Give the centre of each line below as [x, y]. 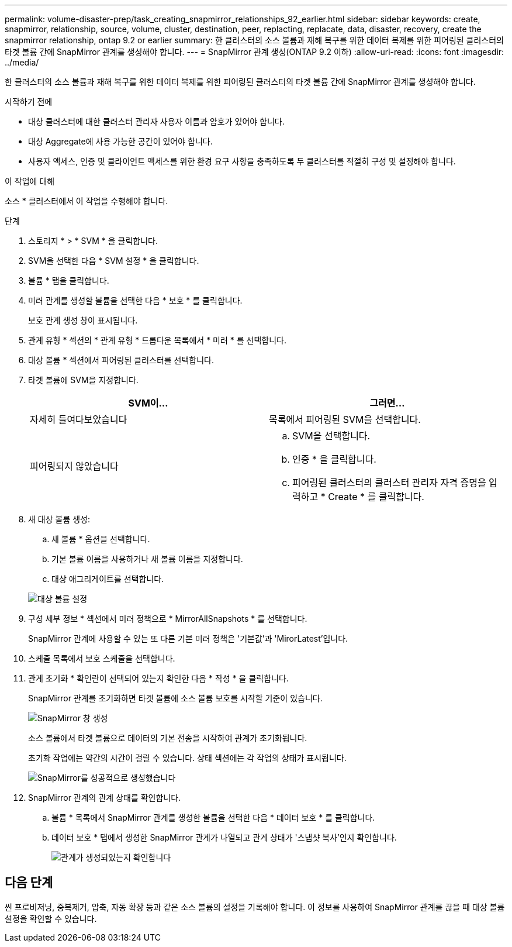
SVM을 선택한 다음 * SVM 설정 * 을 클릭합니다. [114, 261]
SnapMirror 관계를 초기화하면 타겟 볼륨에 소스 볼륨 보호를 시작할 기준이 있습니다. [175, 698]
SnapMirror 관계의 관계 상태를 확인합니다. [105, 798]
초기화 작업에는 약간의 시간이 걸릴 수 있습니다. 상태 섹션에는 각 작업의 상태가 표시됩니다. [187, 758]
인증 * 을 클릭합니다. [334, 459]
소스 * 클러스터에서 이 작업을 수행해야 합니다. [87, 201]
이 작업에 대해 [30, 181]
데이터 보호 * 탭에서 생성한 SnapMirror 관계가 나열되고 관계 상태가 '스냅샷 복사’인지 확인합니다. [224, 837]
